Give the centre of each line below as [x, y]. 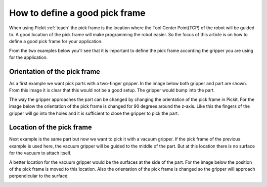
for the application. [28, 57]
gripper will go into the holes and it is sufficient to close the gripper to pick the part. [94, 113]
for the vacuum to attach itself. [40, 153]
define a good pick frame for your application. [56, 42]
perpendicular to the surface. [39, 176]
